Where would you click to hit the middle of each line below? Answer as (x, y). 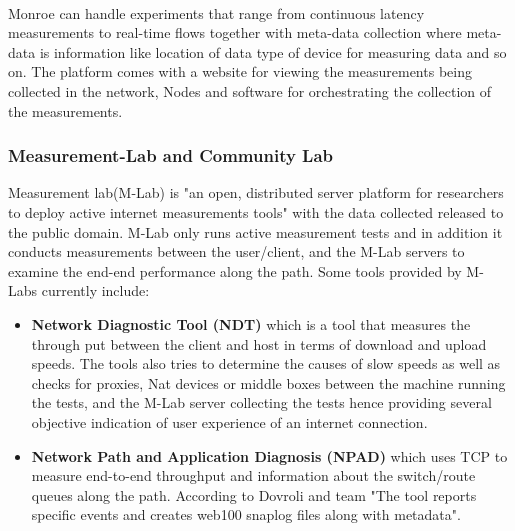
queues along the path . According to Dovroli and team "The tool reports (254, 494)
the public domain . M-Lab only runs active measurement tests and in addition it (255, 231)
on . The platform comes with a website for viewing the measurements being (240, 71)
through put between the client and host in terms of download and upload (259, 343)
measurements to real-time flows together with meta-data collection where (235, 32)
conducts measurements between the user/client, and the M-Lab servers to (236, 251)
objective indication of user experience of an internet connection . (229, 421)
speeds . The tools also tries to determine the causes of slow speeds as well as (266, 363)
